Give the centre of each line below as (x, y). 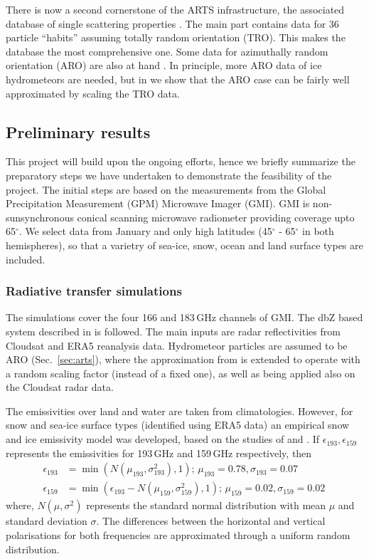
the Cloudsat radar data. (60, 387)
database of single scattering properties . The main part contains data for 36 (172, 23)
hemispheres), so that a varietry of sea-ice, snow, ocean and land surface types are (184, 245)
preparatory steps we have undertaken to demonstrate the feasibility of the (169, 175)
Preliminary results (78, 131)
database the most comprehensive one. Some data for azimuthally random (167, 51)
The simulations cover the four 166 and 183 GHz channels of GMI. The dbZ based (184, 317)
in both (318, 231)
